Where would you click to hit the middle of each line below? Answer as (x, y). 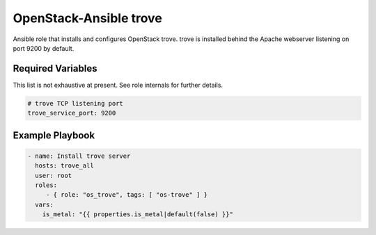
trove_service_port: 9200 (72, 113)
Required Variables (55, 68)
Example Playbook (54, 135)
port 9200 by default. (44, 48)
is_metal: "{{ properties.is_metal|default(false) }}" (138, 214)
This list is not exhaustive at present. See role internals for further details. (118, 85)
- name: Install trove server (79, 156)
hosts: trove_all (64, 166)
